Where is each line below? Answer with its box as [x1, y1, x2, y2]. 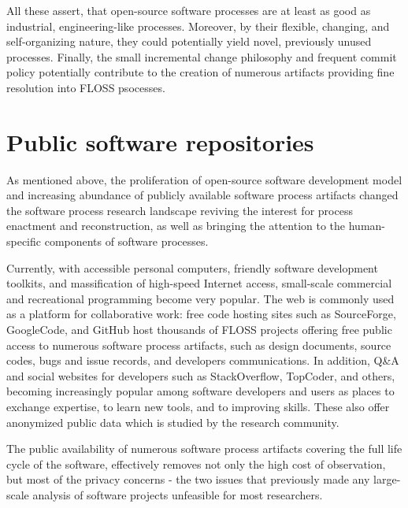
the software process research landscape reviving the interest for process [6, 202, 353, 218]
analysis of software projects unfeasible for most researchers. [32, 486, 323, 502]
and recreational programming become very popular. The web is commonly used [6, 290, 395, 306]
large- [373, 471, 401, 488]
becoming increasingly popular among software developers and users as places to [6, 383, 395, 399]
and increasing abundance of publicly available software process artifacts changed [6, 187, 399, 203]
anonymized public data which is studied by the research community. [6, 413, 339, 430]
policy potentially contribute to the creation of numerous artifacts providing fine [6, 64, 395, 80]
